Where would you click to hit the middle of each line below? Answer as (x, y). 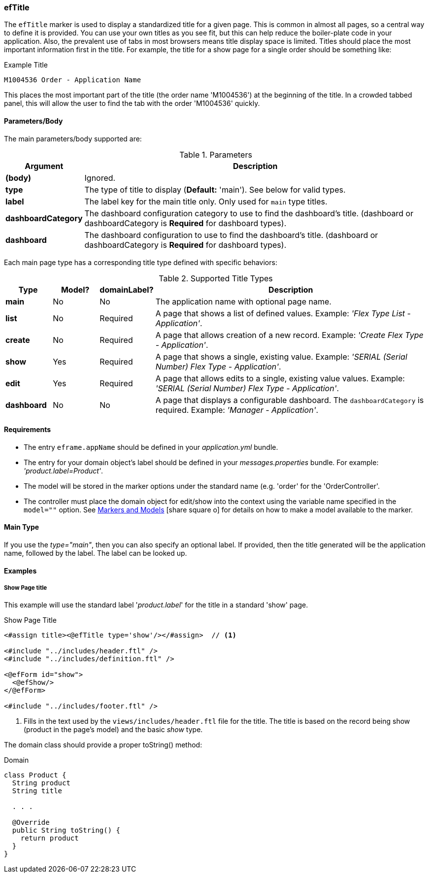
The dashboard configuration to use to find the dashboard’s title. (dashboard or (231, 235)
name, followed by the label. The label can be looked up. (96, 553)
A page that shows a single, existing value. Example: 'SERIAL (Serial (281, 356)
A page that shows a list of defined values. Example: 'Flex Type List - (283, 313)
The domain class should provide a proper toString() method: (103, 745)
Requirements (28, 430)
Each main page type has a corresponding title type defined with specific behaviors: (141, 262)
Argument (44, 166)
